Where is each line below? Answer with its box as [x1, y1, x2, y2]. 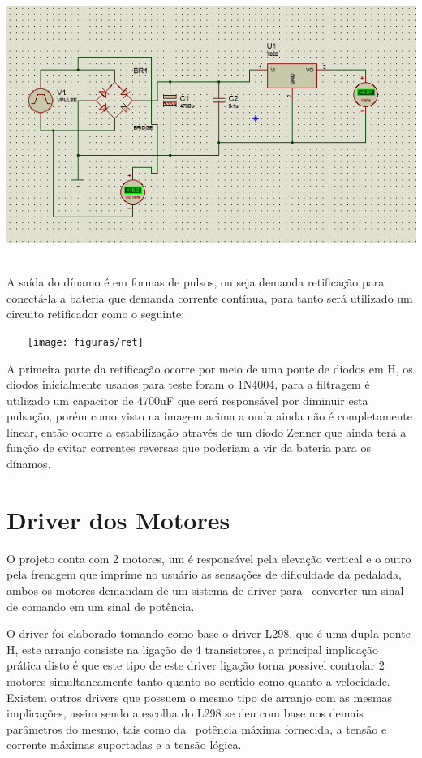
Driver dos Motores [6, 502, 230, 536]
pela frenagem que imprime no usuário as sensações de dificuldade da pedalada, [6, 566, 403, 583]
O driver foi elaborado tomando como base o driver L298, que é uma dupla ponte [6, 625, 411, 642]
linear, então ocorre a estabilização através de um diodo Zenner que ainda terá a [6, 423, 407, 440]
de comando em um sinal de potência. [6, 597, 195, 614]
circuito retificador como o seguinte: [6, 305, 185, 322]
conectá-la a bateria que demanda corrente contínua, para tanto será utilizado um [6, 289, 413, 306]
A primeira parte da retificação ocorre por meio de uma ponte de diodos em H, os [6, 360, 413, 377]
